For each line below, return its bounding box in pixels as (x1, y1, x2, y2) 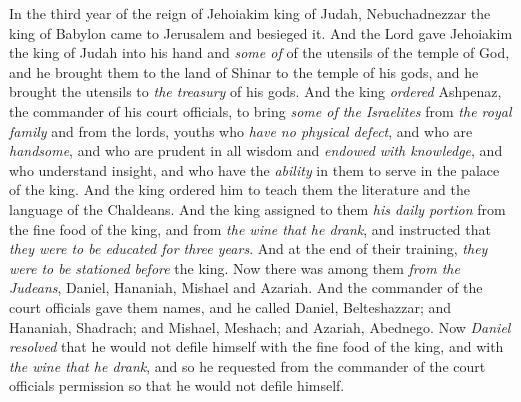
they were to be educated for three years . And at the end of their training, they (9, 238, 488, 259)
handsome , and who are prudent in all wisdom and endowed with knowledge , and (9, 140, 503, 161)
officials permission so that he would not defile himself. (9, 375, 345, 396)
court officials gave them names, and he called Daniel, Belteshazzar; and (9, 296, 452, 317)
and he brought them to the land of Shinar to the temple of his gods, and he (9, 61, 479, 82)
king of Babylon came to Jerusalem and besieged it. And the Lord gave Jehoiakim (9, 22, 513, 43)
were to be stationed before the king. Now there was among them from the (9, 257, 460, 278)
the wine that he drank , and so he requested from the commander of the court (9, 355, 486, 376)
